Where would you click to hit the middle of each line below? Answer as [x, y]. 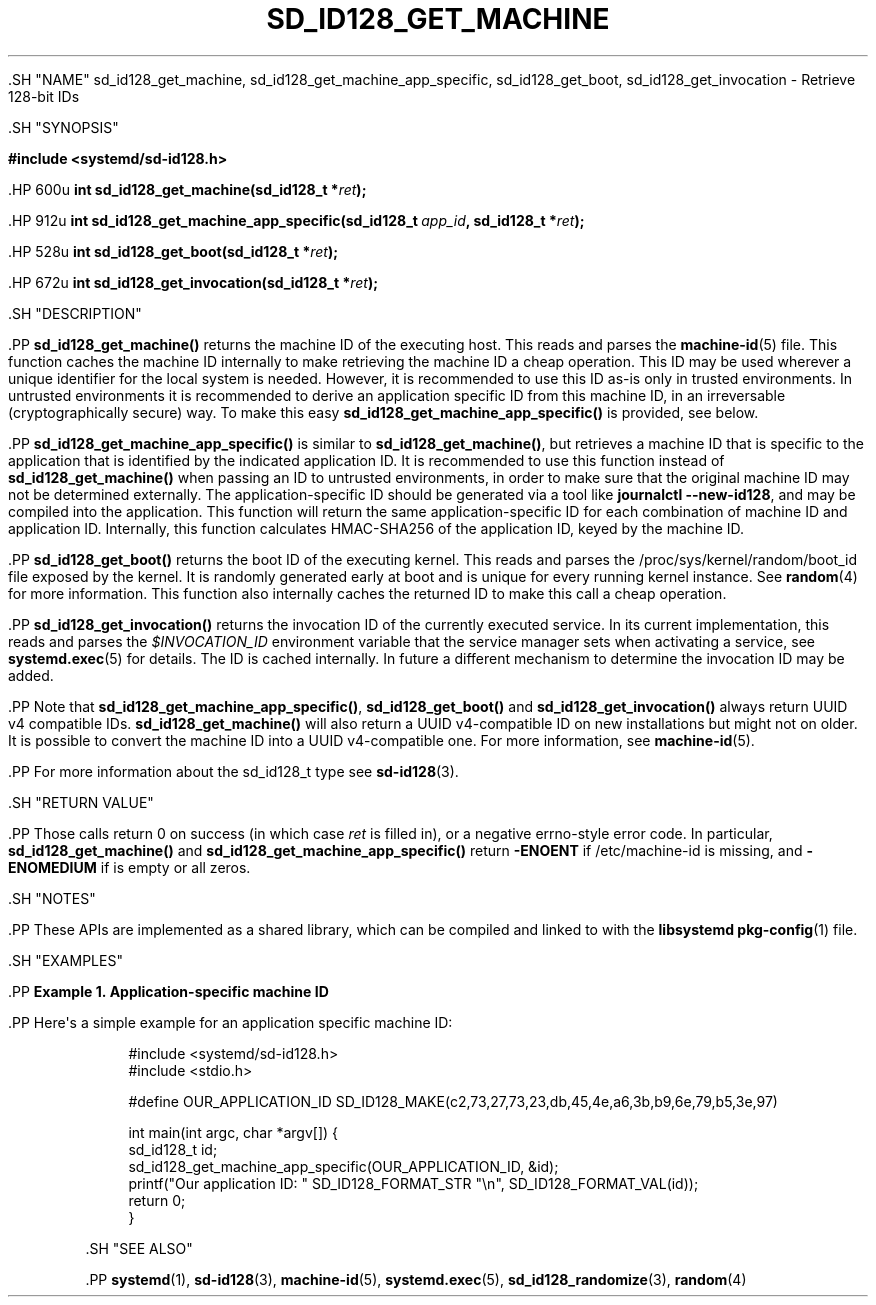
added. [31, 675]
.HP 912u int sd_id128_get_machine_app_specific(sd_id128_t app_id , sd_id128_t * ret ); [296, 220]
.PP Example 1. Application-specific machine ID [168, 991]
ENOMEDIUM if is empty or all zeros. [129, 867]
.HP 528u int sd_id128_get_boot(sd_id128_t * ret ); [173, 251]
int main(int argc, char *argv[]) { [233, 1132]
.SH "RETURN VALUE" [81, 802]
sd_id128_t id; [173, 1149]
